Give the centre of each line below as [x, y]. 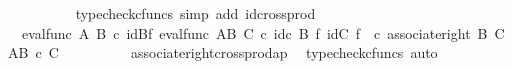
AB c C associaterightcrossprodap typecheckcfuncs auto [223, 52]
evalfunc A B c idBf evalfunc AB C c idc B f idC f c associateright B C [263, 32]
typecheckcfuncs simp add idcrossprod [195, 13]
